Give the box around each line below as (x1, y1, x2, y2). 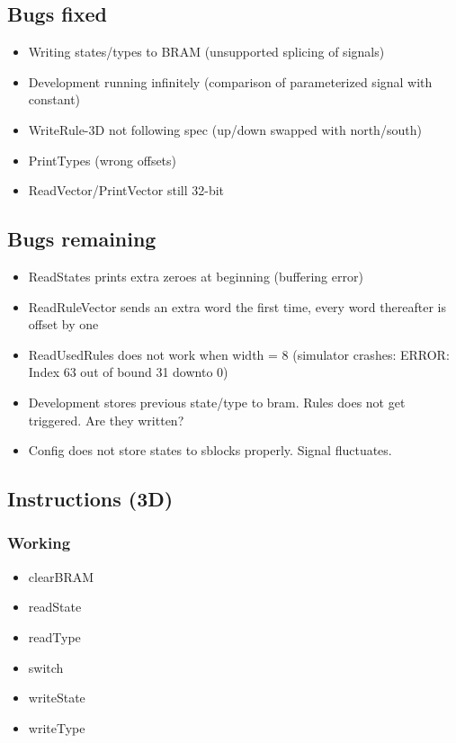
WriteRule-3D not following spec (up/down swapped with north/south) (28, 120, 422, 139)
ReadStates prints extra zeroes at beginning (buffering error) (28, 266, 363, 285)
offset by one (28, 315, 99, 334)
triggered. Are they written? (28, 410, 184, 429)
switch (28, 658, 64, 676)
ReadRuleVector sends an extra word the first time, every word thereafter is (28, 297, 446, 316)
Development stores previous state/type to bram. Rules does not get (28, 392, 406, 411)
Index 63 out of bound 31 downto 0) (28, 363, 228, 381)
